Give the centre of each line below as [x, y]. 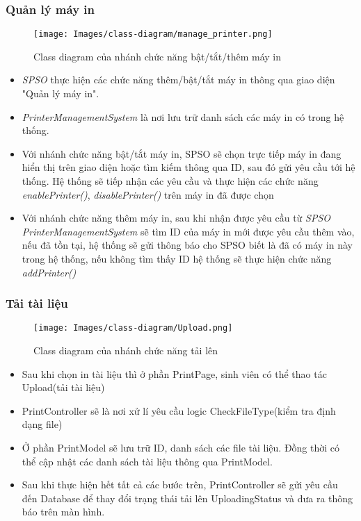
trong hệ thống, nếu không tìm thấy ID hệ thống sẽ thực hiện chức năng [177, 258]
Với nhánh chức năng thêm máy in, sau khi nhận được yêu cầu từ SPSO [176, 218]
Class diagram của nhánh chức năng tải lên [126, 350]
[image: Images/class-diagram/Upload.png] [133, 328]
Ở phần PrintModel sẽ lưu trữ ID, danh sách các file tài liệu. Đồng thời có [181, 448]
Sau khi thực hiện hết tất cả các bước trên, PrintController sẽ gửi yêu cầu [180, 485]
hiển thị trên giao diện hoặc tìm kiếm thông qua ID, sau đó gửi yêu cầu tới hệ [188, 167]
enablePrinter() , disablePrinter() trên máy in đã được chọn [148, 194]
